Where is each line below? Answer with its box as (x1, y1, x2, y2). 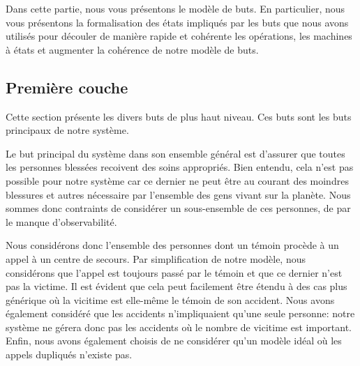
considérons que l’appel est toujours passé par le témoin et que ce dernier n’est (6, 265, 343, 280)
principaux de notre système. (6, 123, 129, 137)
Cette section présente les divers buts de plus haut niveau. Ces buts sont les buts (6, 109, 352, 123)
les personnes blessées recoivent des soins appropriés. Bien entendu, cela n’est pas (6, 160, 354, 174)
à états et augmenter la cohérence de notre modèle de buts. (6, 42, 259, 56)
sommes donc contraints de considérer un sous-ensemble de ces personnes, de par (6, 201, 351, 215)
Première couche (6, 76, 128, 98)
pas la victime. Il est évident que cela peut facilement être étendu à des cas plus (6, 279, 347, 293)
